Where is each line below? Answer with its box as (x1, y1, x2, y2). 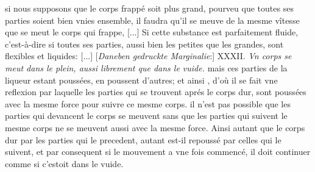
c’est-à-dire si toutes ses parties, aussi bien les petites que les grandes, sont (5, 37, 284, 50)
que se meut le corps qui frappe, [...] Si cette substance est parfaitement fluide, (5, 26, 299, 38)
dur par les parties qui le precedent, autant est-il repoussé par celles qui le (5, 133, 281, 146)
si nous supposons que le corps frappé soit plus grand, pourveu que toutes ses (5, 2, 294, 14)
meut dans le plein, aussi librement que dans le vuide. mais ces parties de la (5, 61, 288, 74)
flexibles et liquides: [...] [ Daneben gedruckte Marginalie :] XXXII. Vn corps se (5, 49, 292, 62)
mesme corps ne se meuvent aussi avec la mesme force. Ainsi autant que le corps (5, 121, 305, 134)
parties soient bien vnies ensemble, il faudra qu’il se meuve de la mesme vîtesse (5, 13, 300, 26)
